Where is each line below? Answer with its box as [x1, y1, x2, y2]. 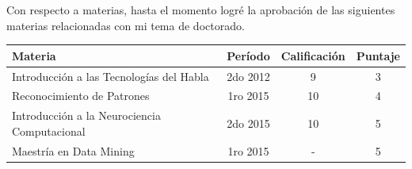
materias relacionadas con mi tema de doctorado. [6, 17, 245, 33]
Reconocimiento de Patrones [12, 87, 150, 104]
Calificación [280, 47, 345, 63]
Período [227, 47, 270, 63]
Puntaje [356, 47, 400, 63]
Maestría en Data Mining [12, 142, 135, 159]
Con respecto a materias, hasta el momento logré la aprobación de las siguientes [6, 2, 395, 17]
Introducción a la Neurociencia [12, 107, 161, 124]
